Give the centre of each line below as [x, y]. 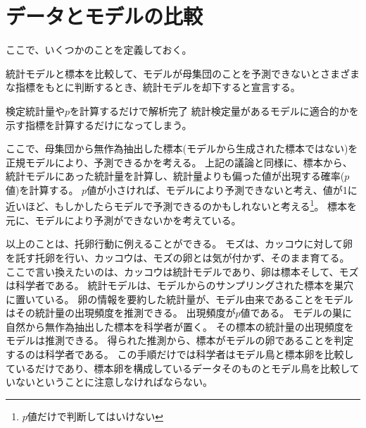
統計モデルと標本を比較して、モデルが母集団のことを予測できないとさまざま [183, 73]
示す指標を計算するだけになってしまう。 [99, 124]
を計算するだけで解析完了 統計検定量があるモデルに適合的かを [214, 110]
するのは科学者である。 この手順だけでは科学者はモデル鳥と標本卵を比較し [180, 354]
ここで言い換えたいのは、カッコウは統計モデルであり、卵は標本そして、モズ [182, 271]
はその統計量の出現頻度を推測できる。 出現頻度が [121, 313]
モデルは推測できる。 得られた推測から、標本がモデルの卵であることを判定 [180, 340]
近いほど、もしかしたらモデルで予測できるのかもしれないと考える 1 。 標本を [182, 205]
